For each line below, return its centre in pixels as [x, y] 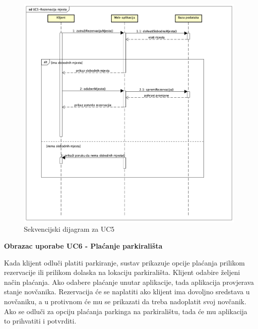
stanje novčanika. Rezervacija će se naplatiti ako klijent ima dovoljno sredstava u [127, 292]
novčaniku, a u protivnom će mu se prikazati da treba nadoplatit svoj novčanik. [125, 301]
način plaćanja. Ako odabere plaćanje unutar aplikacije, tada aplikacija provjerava [129, 282]
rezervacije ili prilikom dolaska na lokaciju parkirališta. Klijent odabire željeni [122, 272]
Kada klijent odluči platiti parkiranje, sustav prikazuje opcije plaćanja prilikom [125, 262]
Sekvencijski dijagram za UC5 [69, 229]
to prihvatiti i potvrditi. [40, 321]
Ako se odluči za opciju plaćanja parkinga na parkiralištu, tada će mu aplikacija [126, 311]
